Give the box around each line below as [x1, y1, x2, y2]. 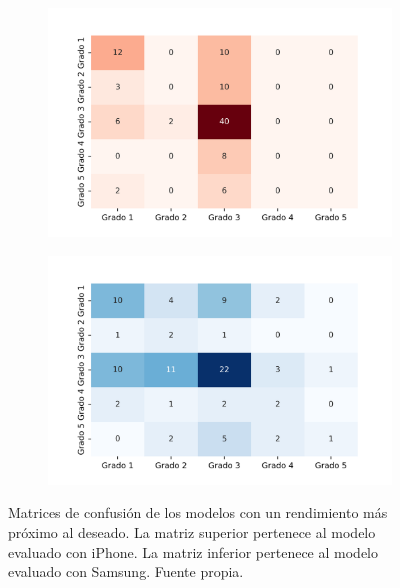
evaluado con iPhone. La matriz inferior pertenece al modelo [8, 541, 378, 562]
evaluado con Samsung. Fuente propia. [8, 561, 244, 582]
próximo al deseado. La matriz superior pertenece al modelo [8, 522, 376, 542]
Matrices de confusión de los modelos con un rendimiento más [8, 502, 388, 523]
